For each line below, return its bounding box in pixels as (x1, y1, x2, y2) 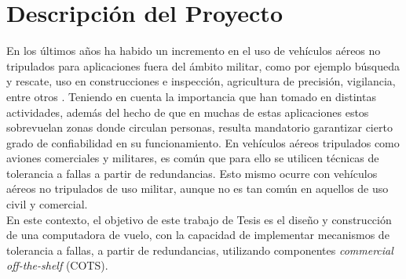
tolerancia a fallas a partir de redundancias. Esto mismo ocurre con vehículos (6, 165, 378, 181)
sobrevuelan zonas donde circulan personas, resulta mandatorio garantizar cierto (6, 119, 393, 136)
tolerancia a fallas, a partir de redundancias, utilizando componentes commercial (6, 241, 393, 258)
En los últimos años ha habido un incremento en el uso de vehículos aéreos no (6, 42, 381, 59)
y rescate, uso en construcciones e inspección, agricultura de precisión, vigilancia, (6, 73, 396, 89)
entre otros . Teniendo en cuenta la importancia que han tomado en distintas (6, 88, 376, 104)
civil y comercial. (6, 196, 88, 212)
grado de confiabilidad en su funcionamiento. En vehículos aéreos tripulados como (6, 134, 400, 150)
